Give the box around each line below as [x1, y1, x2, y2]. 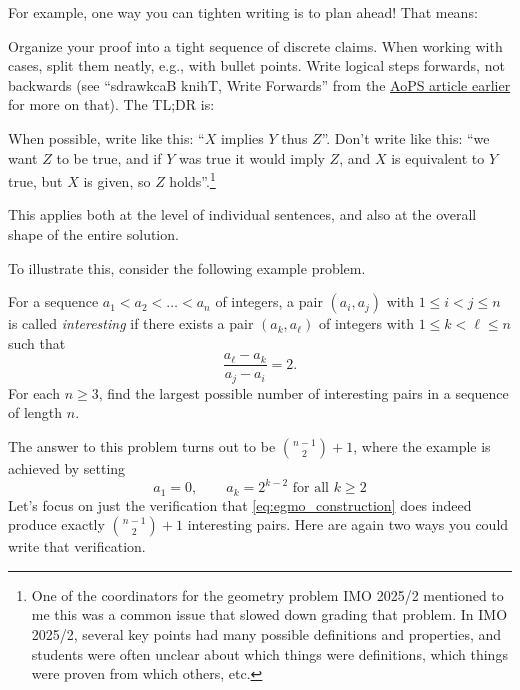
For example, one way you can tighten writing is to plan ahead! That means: [8, 2, 478, 22]
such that [8, 332, 66, 353]
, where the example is [353, 436, 491, 457]
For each [8, 382, 60, 403]
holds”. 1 [169, 168, 216, 191]
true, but [8, 170, 63, 191]
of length [8, 402, 63, 423]
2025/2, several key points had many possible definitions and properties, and [31, 624, 502, 644]
